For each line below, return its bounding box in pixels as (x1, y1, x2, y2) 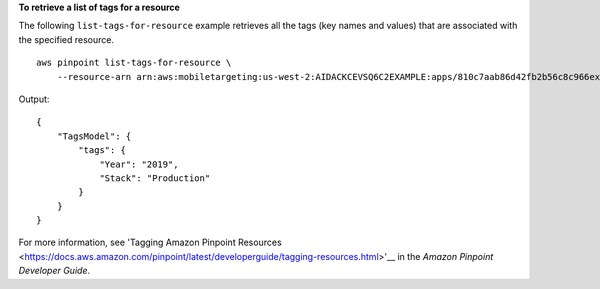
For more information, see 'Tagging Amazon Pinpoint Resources (18, 236, 282, 249)
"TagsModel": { (56, 130, 132, 142)
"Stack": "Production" (99, 172, 211, 184)
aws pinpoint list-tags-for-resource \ (36, 57, 232, 69)
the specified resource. (18, 33, 115, 45)
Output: (18, 93, 50, 105)
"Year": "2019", (99, 158, 179, 170)
